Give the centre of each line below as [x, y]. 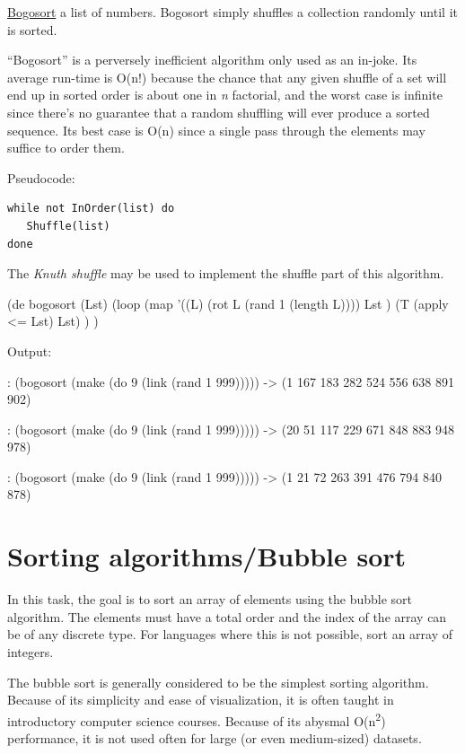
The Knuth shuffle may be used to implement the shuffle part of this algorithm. [226, 273]
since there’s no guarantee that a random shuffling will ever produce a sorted [219, 112]
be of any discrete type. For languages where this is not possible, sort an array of [230, 634]
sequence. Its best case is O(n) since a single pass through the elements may [216, 130]
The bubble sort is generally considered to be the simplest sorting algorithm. [218, 682]
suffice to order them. [66, 148]
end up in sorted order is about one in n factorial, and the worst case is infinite [225, 95]
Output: [30, 351]
